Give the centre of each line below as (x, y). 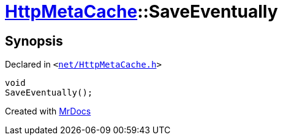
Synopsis (34, 41)
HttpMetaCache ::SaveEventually (141, 12)
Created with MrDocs (48, 111)
